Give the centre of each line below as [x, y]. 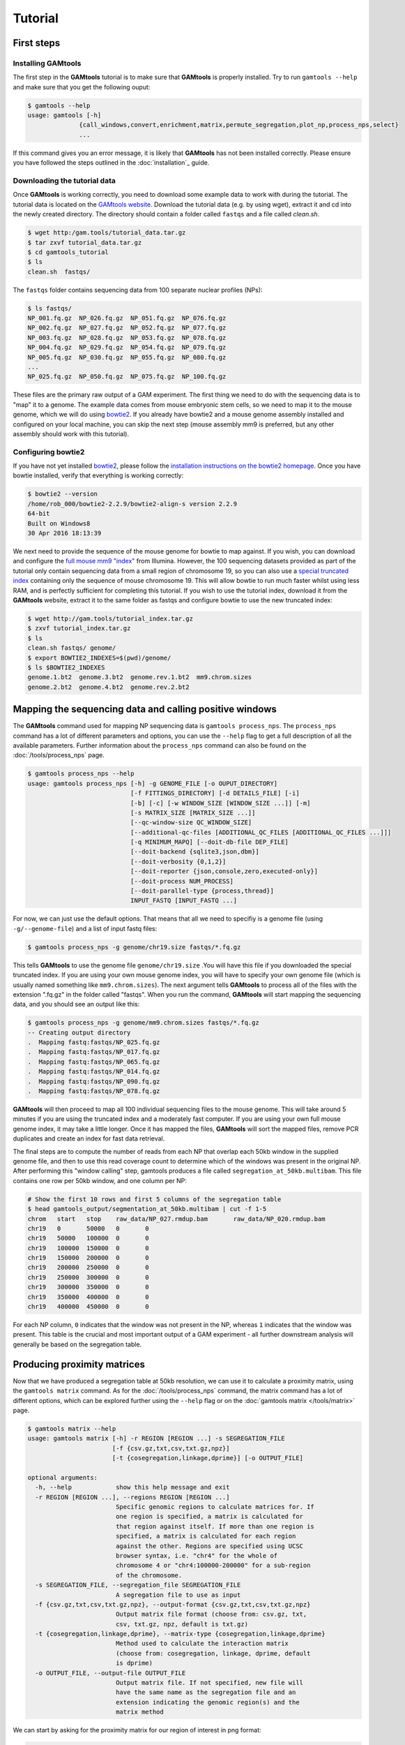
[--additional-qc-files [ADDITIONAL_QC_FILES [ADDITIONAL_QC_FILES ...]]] [261, 832]
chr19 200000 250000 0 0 [88, 1268]
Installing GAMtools [47, 63]
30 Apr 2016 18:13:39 [64, 533]
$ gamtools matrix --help [72, 1428]
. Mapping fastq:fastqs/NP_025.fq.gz [94, 1042]
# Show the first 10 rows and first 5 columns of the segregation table [154, 1199]
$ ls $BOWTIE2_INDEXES [66, 667]
